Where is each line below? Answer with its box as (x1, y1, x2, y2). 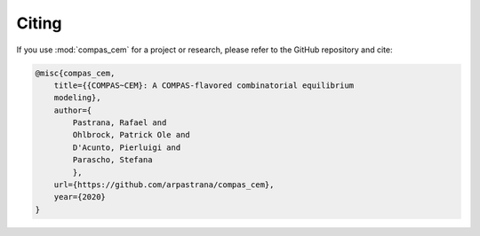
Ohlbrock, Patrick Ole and (72, 130, 190, 140)
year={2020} (53, 192, 107, 202)
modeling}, (53, 93, 101, 103)
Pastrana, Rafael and (72, 118, 167, 128)
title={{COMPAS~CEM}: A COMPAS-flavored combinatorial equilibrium (53, 80, 355, 90)
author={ (53, 105, 92, 115)
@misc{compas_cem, (35, 67, 116, 78)
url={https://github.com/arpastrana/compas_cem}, (53, 180, 275, 190)
